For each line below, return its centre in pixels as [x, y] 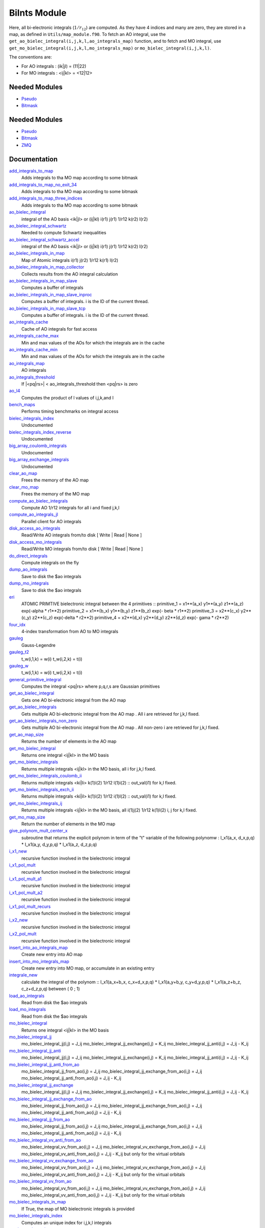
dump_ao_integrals [28, 569]
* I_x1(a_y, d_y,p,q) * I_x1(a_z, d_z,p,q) [59, 844]
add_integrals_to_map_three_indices [46, 198]
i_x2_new [18, 920]
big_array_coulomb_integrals [38, 446]
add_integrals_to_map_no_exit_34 [43, 185]
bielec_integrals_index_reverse [40, 432]
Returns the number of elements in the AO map [69, 741]
